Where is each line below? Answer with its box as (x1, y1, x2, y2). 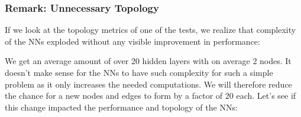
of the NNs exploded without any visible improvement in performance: (5, 35, 260, 47)
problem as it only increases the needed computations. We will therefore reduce (5, 78, 292, 90)
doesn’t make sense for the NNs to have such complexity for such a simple (5, 66, 273, 78)
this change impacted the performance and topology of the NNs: (5, 101, 238, 113)
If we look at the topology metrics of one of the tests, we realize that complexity (5, 24, 296, 36)
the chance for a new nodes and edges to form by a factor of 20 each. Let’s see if (5, 89, 296, 102)
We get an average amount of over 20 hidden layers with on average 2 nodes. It (5, 55, 292, 67)
